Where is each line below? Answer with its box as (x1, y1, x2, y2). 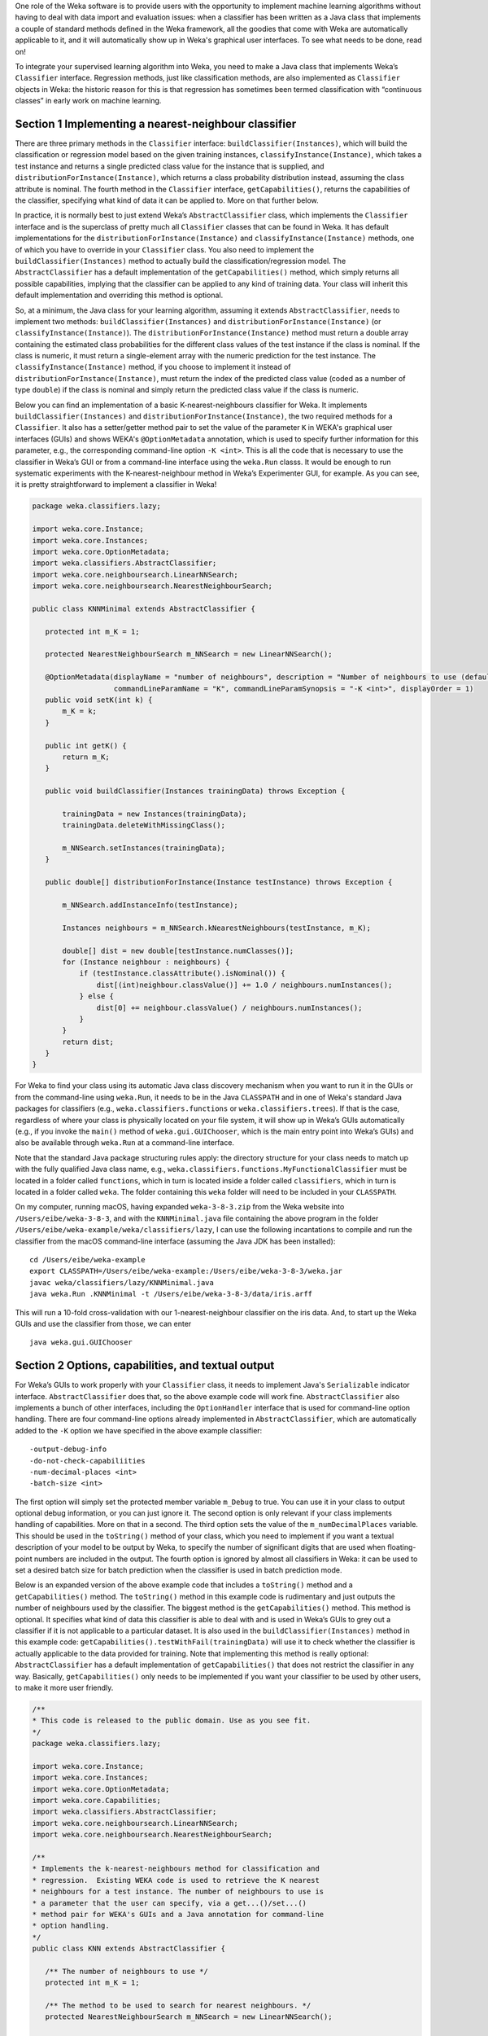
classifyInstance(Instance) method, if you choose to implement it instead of (15, 362, 292, 372)
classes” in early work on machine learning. (15, 96, 162, 106)
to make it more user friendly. (15, 1683, 114, 1692)
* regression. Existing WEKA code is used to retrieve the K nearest (32, 1876, 320, 1885)
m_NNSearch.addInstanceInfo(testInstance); (62, 901, 239, 910)
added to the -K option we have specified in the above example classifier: (15, 1425, 263, 1435)
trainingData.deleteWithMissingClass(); (62, 821, 225, 830)
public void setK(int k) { (45, 695, 153, 704)
